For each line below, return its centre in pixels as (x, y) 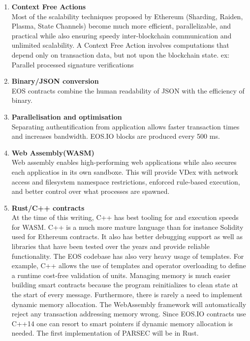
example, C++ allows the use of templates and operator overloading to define (129, 265)
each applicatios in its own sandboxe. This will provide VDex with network (125, 171)
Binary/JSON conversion (55, 81)
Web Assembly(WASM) (53, 152)
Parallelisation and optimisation (67, 116)
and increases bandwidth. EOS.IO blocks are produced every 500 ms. (116, 136)
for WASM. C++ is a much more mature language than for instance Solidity (127, 227)
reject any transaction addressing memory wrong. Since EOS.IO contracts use (129, 314)
